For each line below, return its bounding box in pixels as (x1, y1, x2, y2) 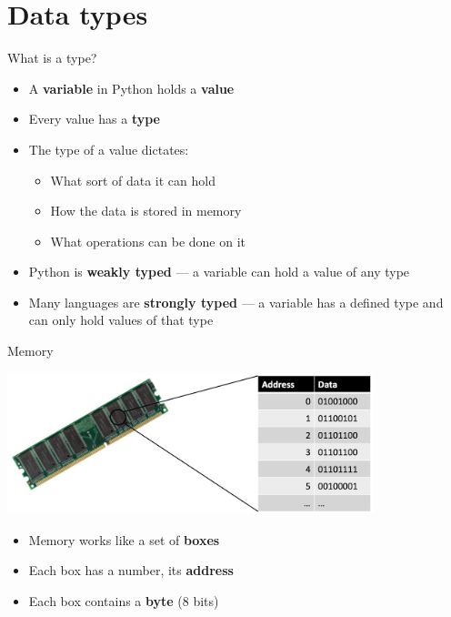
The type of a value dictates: (28, 139, 189, 158)
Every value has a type (28, 109, 160, 128)
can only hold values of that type (28, 310, 214, 329)
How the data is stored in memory (50, 201, 242, 220)
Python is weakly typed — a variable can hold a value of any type (28, 262, 410, 281)
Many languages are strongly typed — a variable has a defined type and (28, 292, 444, 311)
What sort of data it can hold (50, 170, 215, 189)
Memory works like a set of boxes (28, 530, 220, 549)
